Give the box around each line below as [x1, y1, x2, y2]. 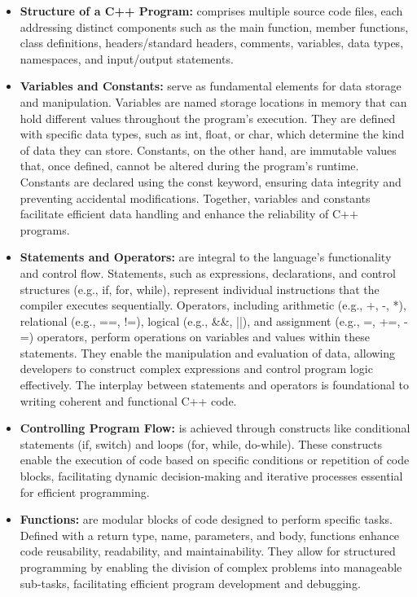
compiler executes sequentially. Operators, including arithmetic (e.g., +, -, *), [20, 296, 406, 314]
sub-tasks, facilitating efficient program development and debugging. [20, 574, 361, 591]
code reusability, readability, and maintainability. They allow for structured [20, 542, 396, 560]
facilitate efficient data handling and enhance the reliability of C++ [20, 205, 358, 222]
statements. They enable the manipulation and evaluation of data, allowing [20, 344, 396, 361]
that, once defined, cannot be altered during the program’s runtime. [20, 157, 359, 174]
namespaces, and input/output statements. [20, 50, 234, 67]
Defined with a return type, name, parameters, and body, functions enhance [20, 526, 400, 543]
